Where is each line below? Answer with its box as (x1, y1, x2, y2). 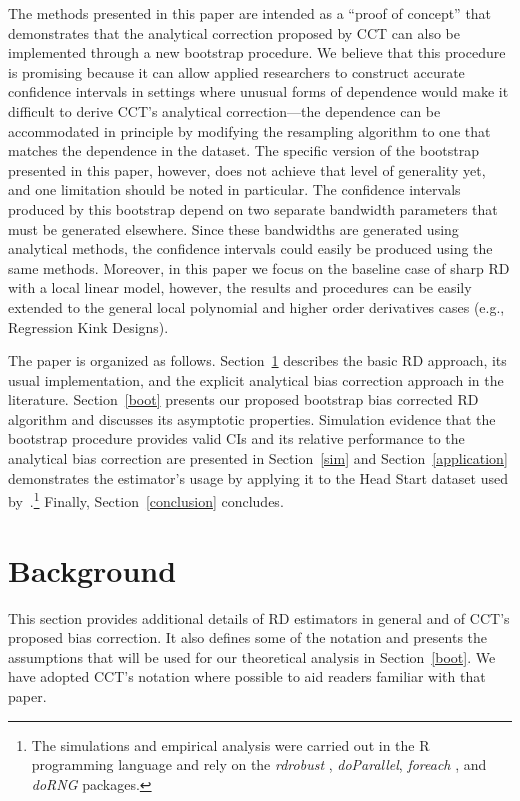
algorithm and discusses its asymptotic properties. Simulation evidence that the (8, 408, 496, 429)
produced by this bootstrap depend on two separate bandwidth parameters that (8, 198, 498, 219)
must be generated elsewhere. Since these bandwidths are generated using (8, 218, 459, 239)
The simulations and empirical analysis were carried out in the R (31, 734, 430, 755)
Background (8, 549, 177, 590)
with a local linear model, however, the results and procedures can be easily (8, 277, 472, 298)
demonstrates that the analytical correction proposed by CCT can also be (8, 22, 460, 43)
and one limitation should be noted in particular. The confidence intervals (8, 179, 461, 200)
